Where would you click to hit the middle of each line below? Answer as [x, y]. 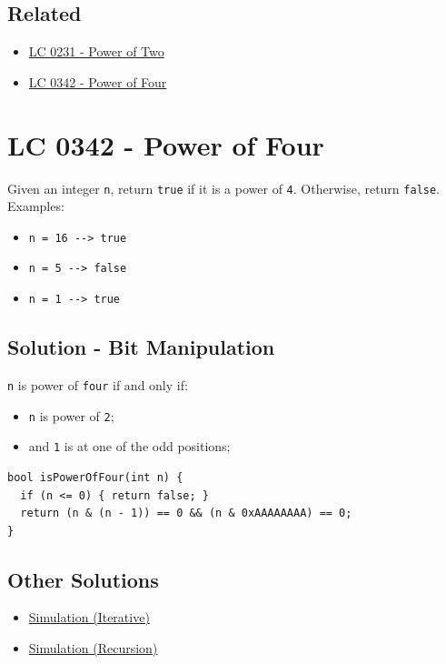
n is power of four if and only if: [98, 384]
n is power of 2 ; [71, 415]
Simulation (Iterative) [89, 617]
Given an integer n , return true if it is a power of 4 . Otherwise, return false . [224, 188]
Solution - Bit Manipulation [141, 347]
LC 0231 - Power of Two [96, 51]
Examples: [36, 206]
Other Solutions [83, 579]
